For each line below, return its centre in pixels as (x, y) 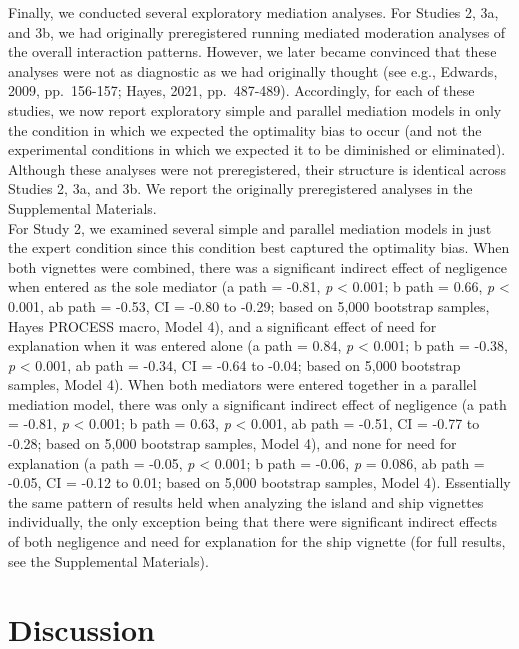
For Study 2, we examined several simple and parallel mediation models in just (250, 227)
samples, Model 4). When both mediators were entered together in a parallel (242, 384)
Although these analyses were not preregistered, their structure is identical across (257, 168)
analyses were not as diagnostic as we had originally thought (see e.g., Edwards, (253, 70)
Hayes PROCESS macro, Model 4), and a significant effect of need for (222, 325)
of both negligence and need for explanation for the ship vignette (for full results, (257, 541)
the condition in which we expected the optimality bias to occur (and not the (245, 129)
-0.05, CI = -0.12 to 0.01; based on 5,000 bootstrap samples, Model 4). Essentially (259, 482)
